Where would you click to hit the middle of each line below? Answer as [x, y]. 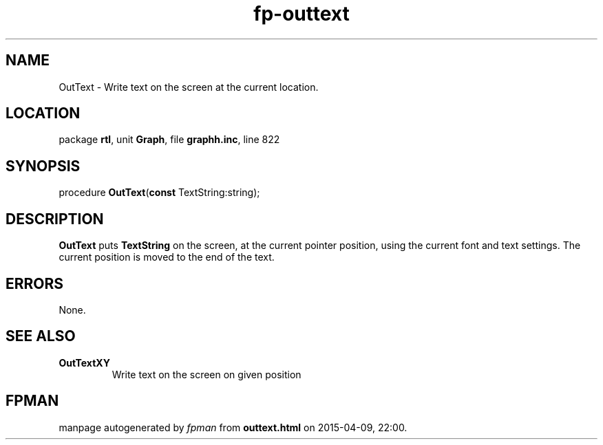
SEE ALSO [41, 336]
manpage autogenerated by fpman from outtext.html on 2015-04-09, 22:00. [233, 427]
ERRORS [35, 283]
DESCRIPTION [55, 219]
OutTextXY [84, 362]
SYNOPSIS [43, 166]
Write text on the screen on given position [207, 374]
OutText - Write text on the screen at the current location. [189, 87]
